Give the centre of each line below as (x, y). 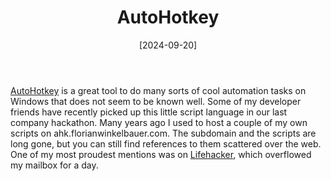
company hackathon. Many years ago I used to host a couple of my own (159, 122)
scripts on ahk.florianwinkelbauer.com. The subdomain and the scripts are (163, 133)
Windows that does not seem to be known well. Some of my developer (156, 101)
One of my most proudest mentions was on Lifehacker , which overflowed (161, 154)
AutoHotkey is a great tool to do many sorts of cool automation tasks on (158, 90)
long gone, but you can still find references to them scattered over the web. (166, 143)
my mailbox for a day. (54, 165)
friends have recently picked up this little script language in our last (149, 112)
